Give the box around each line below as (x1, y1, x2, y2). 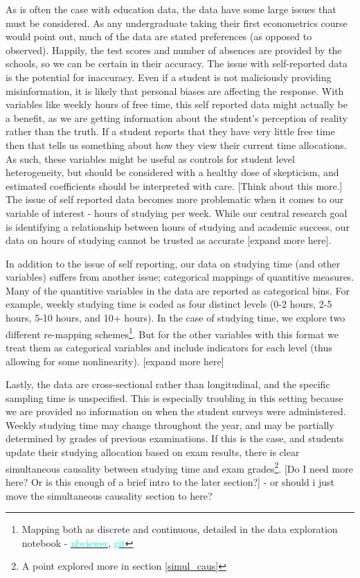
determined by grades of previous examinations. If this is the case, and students (6, 431, 344, 446)
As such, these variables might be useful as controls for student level (6, 151, 295, 166)
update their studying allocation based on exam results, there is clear (6, 445, 300, 459)
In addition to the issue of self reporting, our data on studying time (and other (6, 256, 341, 270)
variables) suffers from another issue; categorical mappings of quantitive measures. (6, 270, 354, 284)
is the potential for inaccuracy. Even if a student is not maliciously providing (6, 69, 332, 84)
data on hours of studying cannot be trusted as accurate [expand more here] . (6, 233, 332, 247)
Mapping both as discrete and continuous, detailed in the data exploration (21, 522, 338, 536)
